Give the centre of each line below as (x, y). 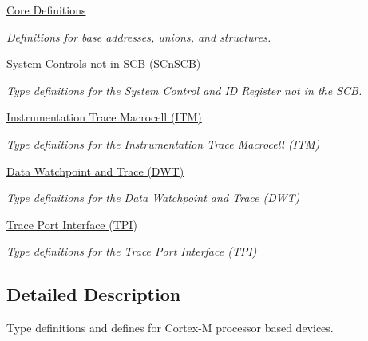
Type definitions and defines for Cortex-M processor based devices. (170, 328)
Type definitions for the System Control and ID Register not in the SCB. (184, 90)
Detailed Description (94, 294)
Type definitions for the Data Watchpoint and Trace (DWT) (153, 198)
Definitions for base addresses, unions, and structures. (139, 36)
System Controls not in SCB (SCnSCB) (104, 63)
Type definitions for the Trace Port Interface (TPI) (132, 251)
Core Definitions (46, 10)
